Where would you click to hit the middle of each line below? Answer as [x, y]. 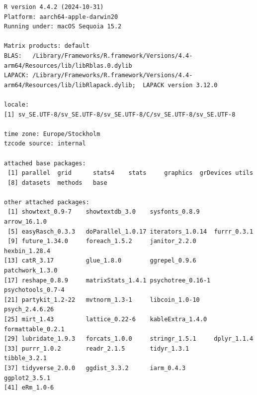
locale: [17, 104]
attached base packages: [45, 163]
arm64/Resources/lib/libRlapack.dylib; [70, 85]
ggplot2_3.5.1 [27, 378]
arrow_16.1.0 [25, 222]
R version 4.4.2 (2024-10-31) [54, 7]
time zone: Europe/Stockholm [52, 134]
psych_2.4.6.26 [29, 310]
